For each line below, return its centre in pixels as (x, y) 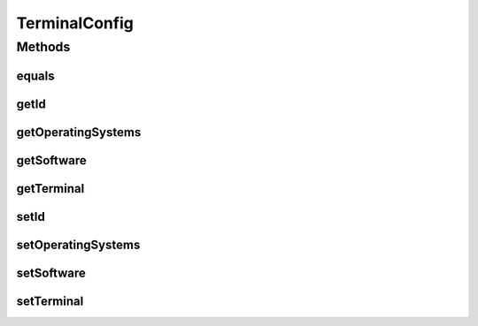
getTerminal (50, 189)
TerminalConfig (75, 23)
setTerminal (50, 301)
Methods (43, 47)
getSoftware (52, 160)
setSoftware (51, 273)
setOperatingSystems (78, 244)
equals (35, 76)
